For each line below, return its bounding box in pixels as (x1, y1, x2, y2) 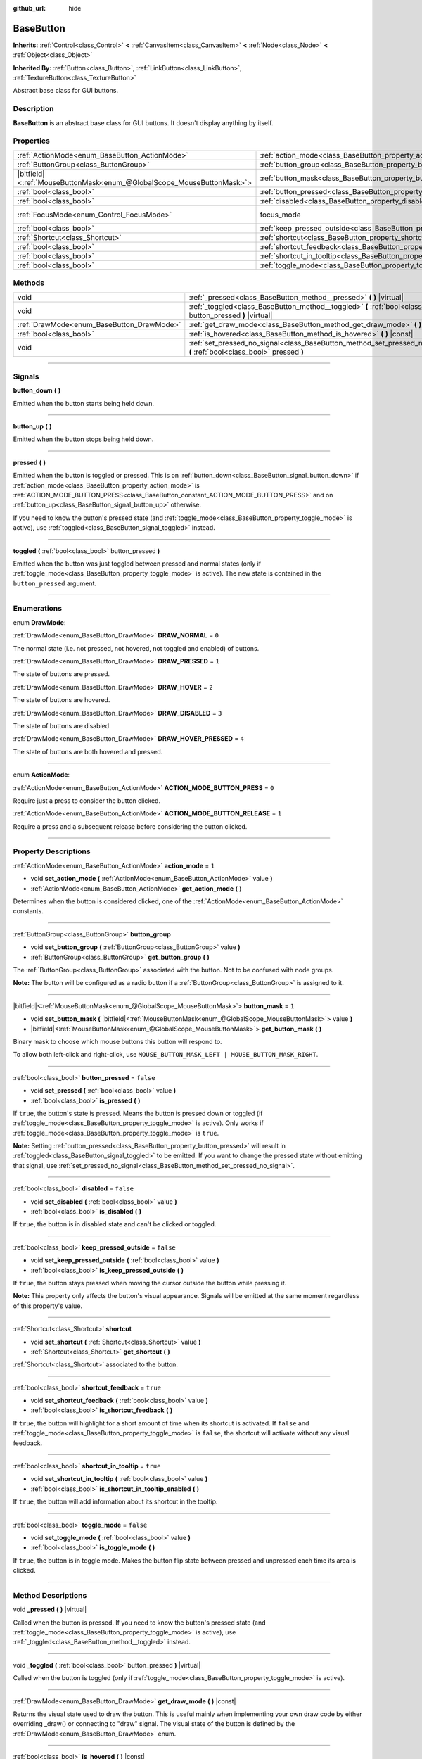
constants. (13, 907, 44, 915)
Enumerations (13, 604, 63, 614)
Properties (13, 136, 51, 146)
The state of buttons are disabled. (13, 721, 112, 730)
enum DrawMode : (13, 618, 66, 626)
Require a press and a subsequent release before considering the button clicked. (13, 822, 248, 830)
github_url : (13, 4, 46, 12)
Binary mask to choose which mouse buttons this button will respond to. (13, 1037, 222, 1046)
